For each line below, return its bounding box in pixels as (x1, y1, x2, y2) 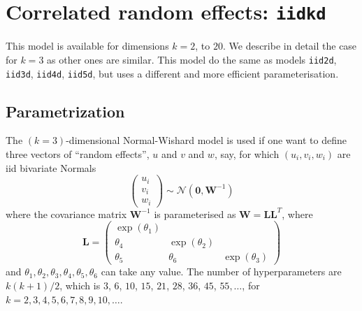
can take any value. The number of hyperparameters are (101, 264, 342, 279)
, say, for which (214, 146, 280, 161)
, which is (59, 278, 101, 293)
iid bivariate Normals (6, 160, 96, 175)
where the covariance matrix (6, 206, 127, 221)
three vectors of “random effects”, (6, 146, 150, 161)
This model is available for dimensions (6, 38, 169, 53)
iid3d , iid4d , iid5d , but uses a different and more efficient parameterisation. (6, 66, 339, 80)
